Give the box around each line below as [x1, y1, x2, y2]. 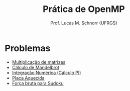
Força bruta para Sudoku [12, 80, 64, 86]
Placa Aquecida [12, 75, 45, 81]
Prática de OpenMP [43, 3, 125, 15]
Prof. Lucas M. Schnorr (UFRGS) [50, 20, 117, 26]
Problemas [5, 42, 51, 54]
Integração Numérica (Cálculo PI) [12, 70, 81, 76]
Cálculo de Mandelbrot [12, 64, 60, 70]
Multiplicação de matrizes [12, 59, 66, 65]
